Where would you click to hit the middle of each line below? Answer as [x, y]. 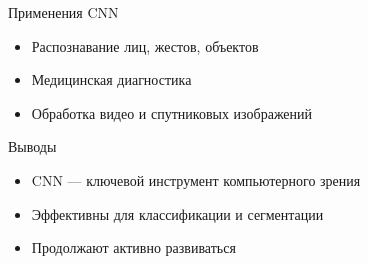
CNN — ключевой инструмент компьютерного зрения [196, 179]
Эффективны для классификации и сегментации [177, 213]
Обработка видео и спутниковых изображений [172, 112]
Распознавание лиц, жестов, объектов [145, 45]
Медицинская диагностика [111, 79]
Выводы [32, 146]
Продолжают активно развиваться [133, 247]
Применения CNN [63, 12]
